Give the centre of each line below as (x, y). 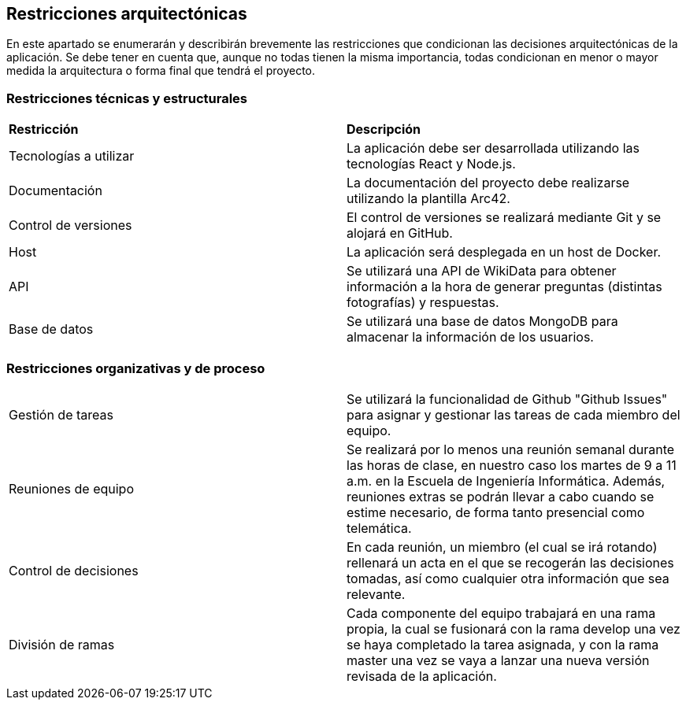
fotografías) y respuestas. (423, 303)
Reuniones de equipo (71, 488)
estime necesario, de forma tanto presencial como (496, 512)
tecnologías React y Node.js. (431, 164)
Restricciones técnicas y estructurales (127, 98)
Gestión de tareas (61, 414)
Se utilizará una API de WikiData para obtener (482, 271)
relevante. (376, 594)
